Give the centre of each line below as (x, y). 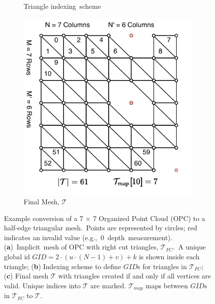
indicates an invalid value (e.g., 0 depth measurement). (88, 237)
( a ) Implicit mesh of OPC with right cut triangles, (81, 247)
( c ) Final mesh (26, 276)
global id (17, 256)
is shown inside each (169, 256)
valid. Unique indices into (42, 285)
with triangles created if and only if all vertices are (135, 276)
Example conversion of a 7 (44, 218)
